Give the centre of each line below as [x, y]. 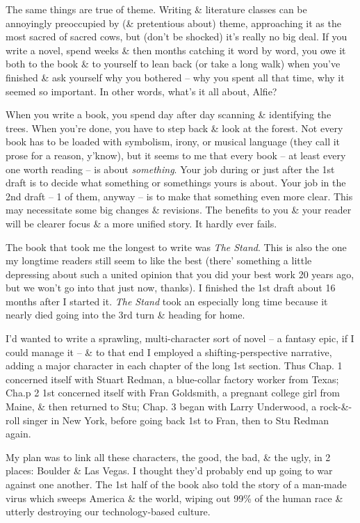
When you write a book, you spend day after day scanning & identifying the [169, 114]
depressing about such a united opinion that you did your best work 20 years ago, [180, 274]
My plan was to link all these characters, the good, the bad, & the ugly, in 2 [168, 457]
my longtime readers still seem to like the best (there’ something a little [159, 260]
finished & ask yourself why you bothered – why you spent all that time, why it [175, 77]
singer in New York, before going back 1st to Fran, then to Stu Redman [176, 420]
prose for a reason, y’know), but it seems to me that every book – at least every [176, 155]
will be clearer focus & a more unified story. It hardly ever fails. [141, 223]
